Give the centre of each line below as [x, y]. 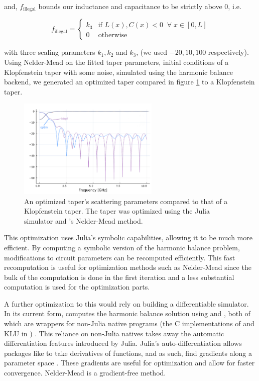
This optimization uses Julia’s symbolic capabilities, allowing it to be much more [128, 237]
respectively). [228, 52]
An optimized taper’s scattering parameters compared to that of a [126, 201]
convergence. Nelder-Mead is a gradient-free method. [85, 373]
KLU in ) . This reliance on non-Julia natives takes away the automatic [114, 333]
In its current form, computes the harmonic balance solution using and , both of [127, 313]
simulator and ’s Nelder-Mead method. [84, 220]
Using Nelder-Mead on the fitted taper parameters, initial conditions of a [116, 62]
